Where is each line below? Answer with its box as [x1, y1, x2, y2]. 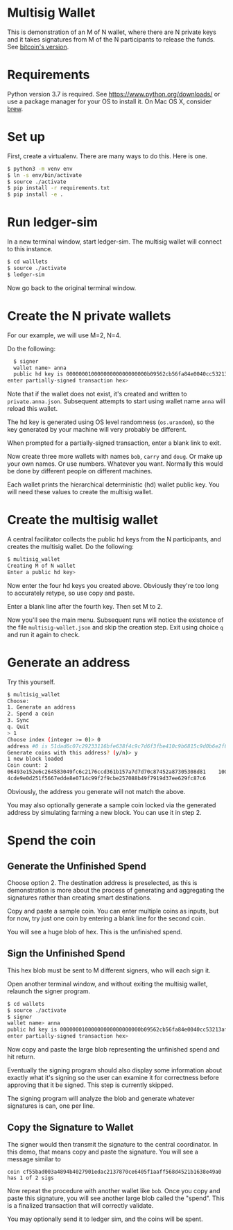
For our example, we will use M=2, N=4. [7, 331, 121, 339]
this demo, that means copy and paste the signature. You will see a [7, 1147, 199, 1156]
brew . [7, 104, 23, 112]
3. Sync [7, 717, 30, 724]
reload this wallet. [7, 405, 58, 413]
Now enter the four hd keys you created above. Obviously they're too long [7, 581, 219, 589]
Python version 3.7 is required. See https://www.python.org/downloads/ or [7, 90, 221, 98]
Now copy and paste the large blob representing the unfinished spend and [7, 1045, 220, 1053]
